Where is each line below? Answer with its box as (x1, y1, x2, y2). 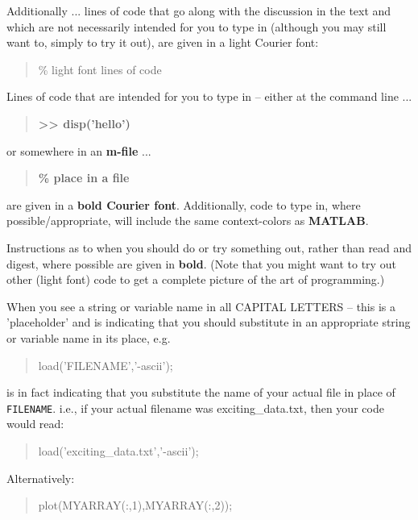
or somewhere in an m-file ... (6, 142, 151, 159)
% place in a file (38, 169, 130, 186)
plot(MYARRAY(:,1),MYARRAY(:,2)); (38, 497, 233, 514)
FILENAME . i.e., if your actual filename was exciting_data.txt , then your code (6, 399, 384, 416)
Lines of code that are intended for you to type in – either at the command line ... (6, 88, 412, 105)
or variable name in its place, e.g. (6, 329, 171, 346)
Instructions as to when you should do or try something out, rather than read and (6, 239, 412, 256)
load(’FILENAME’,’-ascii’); (38, 356, 173, 373)
